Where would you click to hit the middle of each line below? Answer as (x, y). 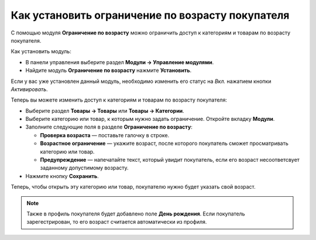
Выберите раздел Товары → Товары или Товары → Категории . (105, 110)
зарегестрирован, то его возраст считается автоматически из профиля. (117, 222)
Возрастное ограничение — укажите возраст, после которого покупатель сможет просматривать (164, 144)
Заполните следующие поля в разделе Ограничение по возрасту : (109, 127)
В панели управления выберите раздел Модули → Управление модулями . (120, 62)
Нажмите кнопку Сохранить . (62, 176)
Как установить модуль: (41, 51)
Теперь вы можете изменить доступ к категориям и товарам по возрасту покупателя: (119, 100)
